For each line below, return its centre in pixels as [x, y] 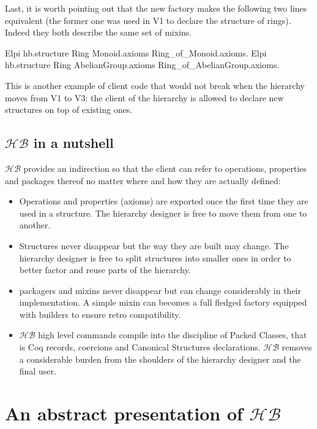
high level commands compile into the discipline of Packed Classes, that [173, 335]
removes [297, 347]
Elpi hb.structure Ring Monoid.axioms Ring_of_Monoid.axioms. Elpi [136, 52]
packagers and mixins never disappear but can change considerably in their [160, 290]
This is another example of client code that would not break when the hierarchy [155, 85]
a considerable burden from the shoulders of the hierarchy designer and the [160, 359]
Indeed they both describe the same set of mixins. [99, 32]
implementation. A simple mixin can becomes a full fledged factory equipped [163, 302]
